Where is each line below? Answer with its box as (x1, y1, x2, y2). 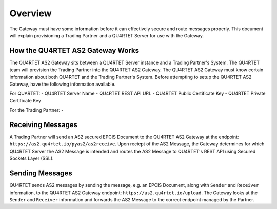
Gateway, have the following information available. (9, 81, 116, 87)
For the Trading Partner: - (9, 107, 64, 113)
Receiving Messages (9, 120, 78, 129)
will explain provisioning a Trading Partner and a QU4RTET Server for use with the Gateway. (9, 32, 204, 38)
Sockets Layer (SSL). (9, 155, 54, 161)
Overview (9, 8, 52, 19)
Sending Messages (9, 169, 72, 178)
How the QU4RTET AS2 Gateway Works (9, 46, 140, 55)
